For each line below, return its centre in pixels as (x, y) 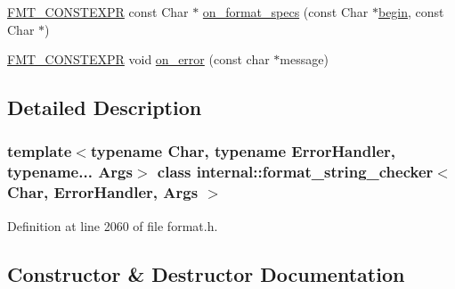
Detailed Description (105, 107)
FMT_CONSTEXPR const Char (98, 12)
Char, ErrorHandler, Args (103, 192)
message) (304, 59)
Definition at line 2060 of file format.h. (113, 225)
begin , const (411, 12)
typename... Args (70, 172)
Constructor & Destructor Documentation (206, 273)
